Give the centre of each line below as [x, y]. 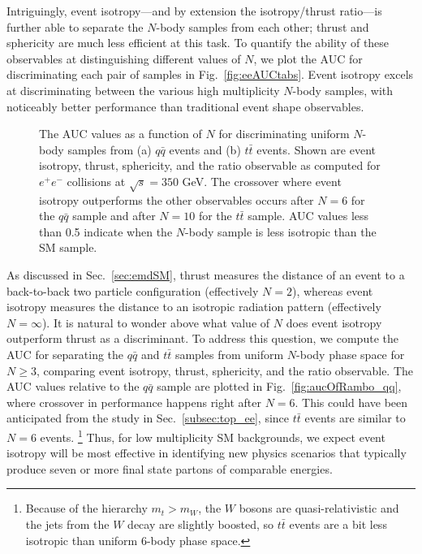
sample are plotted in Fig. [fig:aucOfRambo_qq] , [279, 386]
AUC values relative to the [73, 386]
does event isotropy [334, 322]
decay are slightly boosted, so [201, 524]
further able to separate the [75, 26]
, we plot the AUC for [308, 58]
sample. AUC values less [308, 216]
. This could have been [351, 402]
